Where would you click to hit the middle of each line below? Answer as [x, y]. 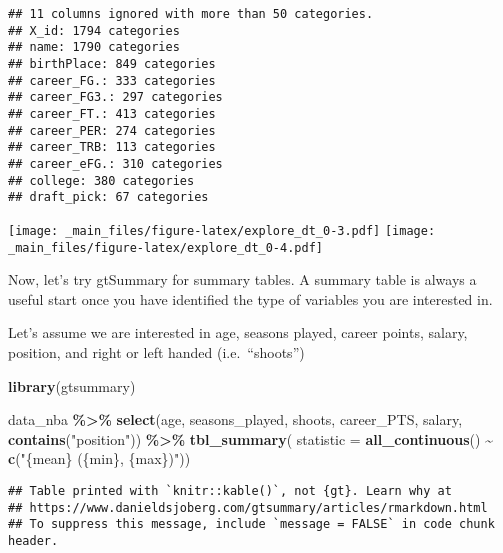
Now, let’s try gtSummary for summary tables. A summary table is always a [242, 279]
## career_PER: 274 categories [112, 130]
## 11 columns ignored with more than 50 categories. [191, 14]
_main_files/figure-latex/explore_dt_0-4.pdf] [165, 247]
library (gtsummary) [72, 385]
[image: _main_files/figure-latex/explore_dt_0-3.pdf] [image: [222, 230]
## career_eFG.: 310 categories [115, 163]
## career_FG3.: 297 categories [115, 97]
